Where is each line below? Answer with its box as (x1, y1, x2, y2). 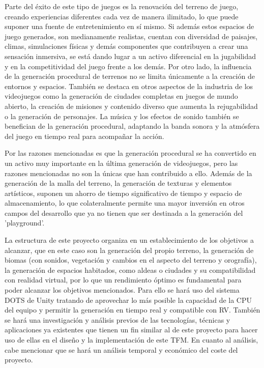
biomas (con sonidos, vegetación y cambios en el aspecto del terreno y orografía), (5, 254, 257, 265)
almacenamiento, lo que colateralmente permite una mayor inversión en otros (5, 197, 245, 208)
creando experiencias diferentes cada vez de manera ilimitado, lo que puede (5, 11, 239, 21)
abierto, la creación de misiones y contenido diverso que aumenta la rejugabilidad (5, 100, 258, 111)
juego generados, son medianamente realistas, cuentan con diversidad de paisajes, (5, 31, 258, 41)
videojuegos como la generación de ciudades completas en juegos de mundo (5, 91, 238, 101)
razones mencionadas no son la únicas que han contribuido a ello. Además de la (5, 167, 252, 178)
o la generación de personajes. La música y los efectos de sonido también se (5, 110, 239, 121)
